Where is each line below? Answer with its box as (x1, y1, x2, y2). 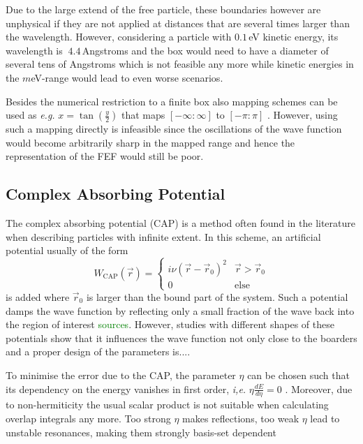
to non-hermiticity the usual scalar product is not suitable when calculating (6, 397, 329, 412)
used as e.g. (6, 108, 55, 122)
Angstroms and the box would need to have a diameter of (82, 43, 329, 57)
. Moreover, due (285, 381, 353, 396)
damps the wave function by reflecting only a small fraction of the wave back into (6, 303, 355, 318)
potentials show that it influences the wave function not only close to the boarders (6, 330, 357, 345)
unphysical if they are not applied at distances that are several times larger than (6, 15, 350, 30)
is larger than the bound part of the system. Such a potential (86, 289, 348, 304)
